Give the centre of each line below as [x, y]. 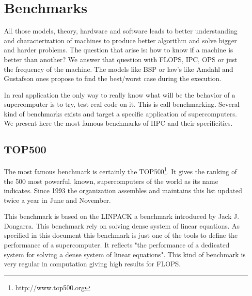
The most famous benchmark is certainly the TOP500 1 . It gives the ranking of [120, 171]
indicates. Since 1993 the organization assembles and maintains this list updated [123, 190]
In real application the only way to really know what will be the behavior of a [120, 94]
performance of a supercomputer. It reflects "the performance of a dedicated [117, 245]
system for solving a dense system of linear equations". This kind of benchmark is [125, 254]
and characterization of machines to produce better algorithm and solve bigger [120, 40]
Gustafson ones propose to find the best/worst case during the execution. [113, 78]
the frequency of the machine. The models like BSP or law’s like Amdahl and [119, 69]
